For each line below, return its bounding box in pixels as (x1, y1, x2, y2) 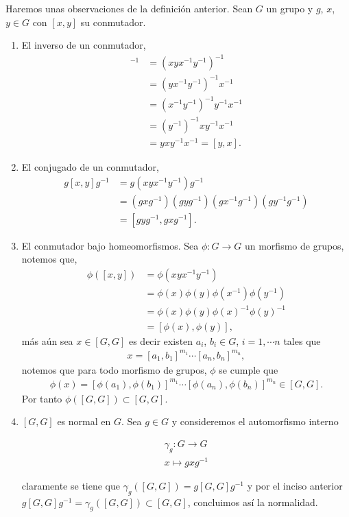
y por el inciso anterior (247, 478, 343, 492)
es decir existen (128, 333, 193, 348)
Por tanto (21, 391, 62, 405)
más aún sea (21, 333, 73, 348)
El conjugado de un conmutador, (21, 160, 159, 174)
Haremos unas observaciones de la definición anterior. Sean (5, 1, 253, 15)
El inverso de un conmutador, (21, 38, 146, 52)
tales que (283, 333, 321, 348)
